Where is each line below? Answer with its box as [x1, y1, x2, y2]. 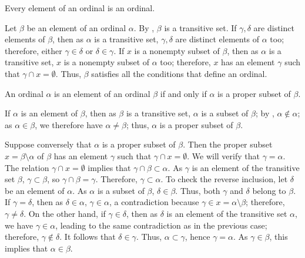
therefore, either [5, 44, 62, 56]
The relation [5, 161, 49, 173]
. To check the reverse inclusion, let [160, 173, 288, 185]
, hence [185, 230, 210, 243]
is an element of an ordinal [54, 87, 150, 99]
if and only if [160, 87, 207, 99]
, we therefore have [35, 118, 103, 130]
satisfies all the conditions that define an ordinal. [91, 67, 267, 79]
